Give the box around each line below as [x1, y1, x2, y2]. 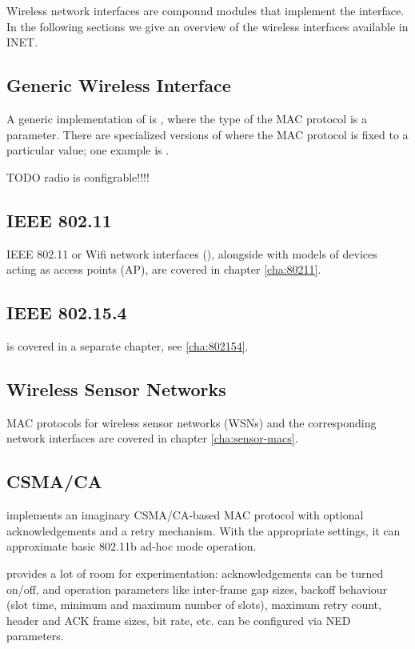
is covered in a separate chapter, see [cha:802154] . [6, 337, 249, 354]
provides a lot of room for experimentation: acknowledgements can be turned [6, 564, 384, 581]
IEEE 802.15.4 [6, 300, 127, 325]
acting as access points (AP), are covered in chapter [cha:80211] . [6, 261, 321, 278]
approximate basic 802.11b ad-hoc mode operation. [6, 538, 257, 555]
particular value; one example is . [6, 142, 170, 158]
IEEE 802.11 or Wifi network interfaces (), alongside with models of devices [6, 245, 377, 262]
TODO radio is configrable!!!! [6, 168, 150, 185]
